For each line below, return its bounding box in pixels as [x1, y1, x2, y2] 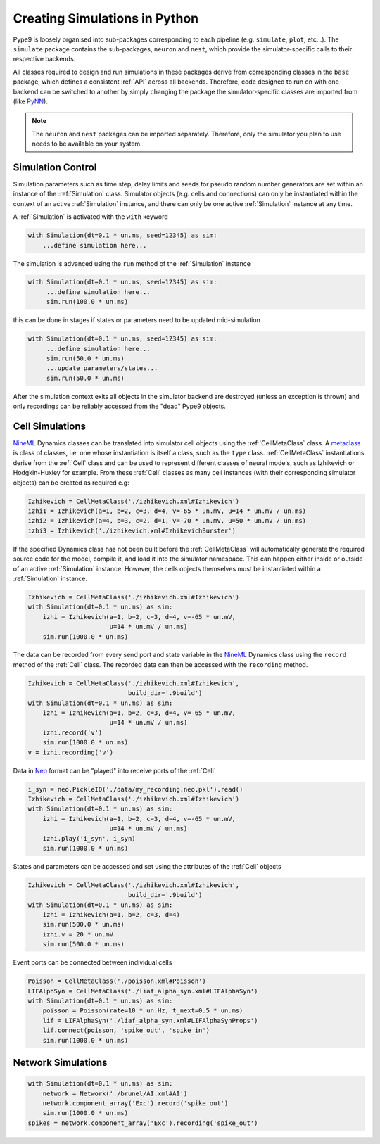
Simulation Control [13, 161, 97, 173]
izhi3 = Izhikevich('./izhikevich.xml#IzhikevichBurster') [27, 526, 236, 535]
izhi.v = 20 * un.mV [42, 930, 114, 939]
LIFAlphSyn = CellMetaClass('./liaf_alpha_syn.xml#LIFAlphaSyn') [27, 987, 258, 995]
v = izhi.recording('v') [27, 748, 114, 756]
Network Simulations [13, 1056, 108, 1069]
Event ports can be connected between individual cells [13, 958, 172, 967]
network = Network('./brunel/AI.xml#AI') [42, 1089, 188, 1098]
